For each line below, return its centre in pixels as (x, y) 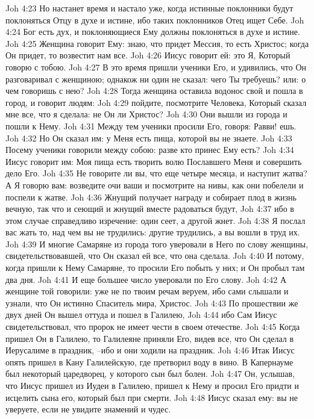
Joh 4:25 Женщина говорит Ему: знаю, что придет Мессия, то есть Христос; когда (157, 43)
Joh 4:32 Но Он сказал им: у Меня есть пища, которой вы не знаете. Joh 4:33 (149, 138)
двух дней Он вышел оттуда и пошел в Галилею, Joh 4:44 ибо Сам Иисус (141, 315)
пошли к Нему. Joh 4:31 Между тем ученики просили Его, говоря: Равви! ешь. (151, 126)
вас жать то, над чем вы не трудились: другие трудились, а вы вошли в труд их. (153, 232)
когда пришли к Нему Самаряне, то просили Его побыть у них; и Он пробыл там (155, 268)
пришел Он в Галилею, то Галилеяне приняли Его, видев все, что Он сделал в (150, 338)
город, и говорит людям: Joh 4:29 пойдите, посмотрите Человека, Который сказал (156, 102)
